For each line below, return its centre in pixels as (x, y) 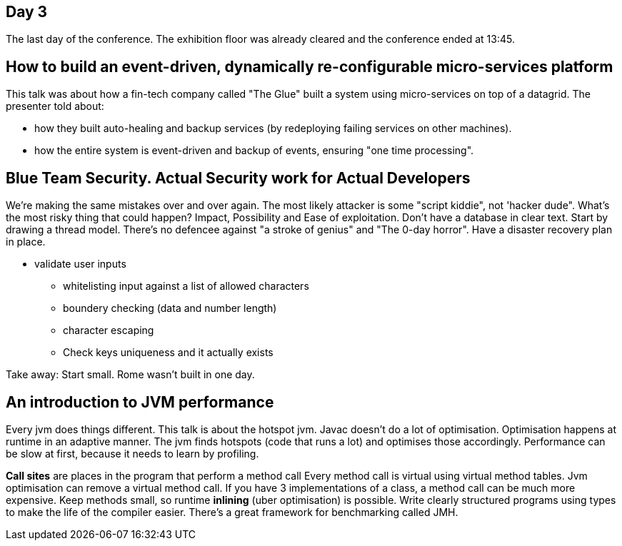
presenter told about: (55, 106)
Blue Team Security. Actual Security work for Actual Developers (238, 178)
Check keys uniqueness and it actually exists (168, 353)
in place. (26, 242)
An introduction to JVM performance (140, 402)
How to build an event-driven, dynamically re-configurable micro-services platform (310, 66)
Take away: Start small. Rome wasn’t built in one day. (130, 375)
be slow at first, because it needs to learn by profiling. (132, 453)
